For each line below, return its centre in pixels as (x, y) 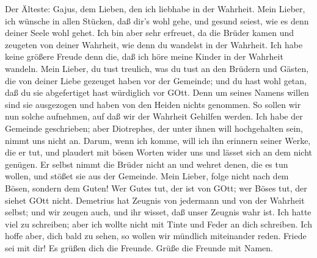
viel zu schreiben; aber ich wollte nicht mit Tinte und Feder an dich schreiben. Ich (158, 224)
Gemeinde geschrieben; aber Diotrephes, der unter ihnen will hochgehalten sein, (154, 128)
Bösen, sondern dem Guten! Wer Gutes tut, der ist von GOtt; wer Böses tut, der (156, 188)
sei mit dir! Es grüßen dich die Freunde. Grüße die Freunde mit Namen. (139, 247)
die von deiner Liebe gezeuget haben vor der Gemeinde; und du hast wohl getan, (156, 80)
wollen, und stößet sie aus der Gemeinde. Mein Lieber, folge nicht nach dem (147, 176)
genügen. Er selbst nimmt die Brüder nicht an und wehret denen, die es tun (147, 164)
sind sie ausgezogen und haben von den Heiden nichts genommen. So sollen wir (153, 104)
